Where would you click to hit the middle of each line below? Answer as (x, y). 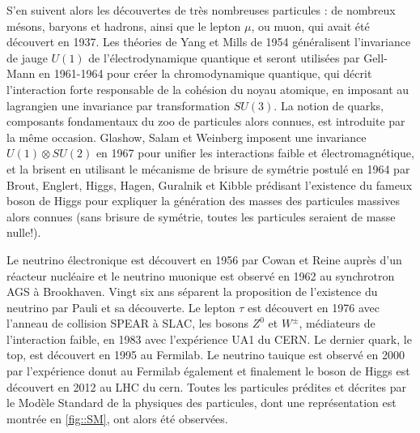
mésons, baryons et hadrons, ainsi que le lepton (124, 26)
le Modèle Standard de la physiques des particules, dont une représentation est (202, 403)
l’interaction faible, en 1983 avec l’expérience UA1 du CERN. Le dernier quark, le (209, 339)
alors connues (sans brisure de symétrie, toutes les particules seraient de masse (201, 216)
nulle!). (24, 232)
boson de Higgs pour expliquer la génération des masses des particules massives (203, 201)
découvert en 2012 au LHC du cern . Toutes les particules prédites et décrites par (206, 386)
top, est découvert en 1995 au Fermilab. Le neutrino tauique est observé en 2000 (206, 355)
